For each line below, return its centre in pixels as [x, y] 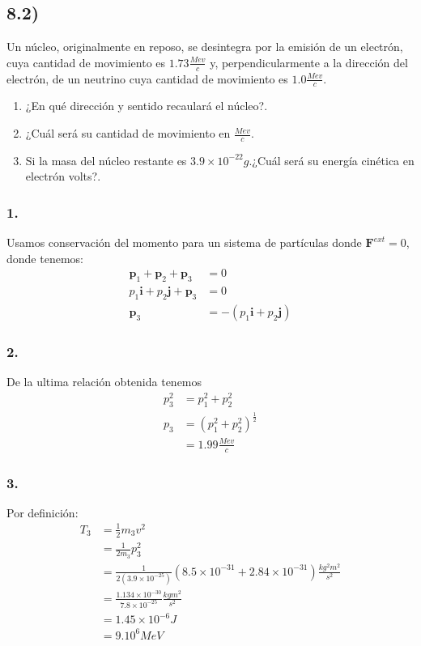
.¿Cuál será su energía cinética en [332, 160]
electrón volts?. [63, 176]
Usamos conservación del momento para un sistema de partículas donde [184, 242]
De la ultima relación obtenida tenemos [104, 382]
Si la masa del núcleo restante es [106, 160]
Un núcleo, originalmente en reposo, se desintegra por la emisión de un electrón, [205, 47]
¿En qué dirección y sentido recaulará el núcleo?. [147, 106]
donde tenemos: [45, 258]
